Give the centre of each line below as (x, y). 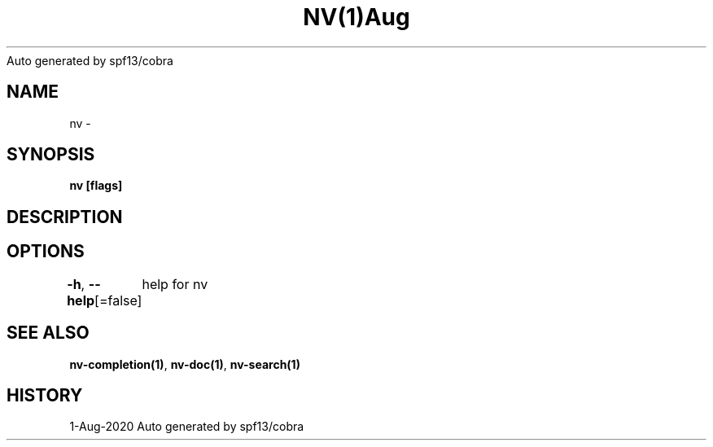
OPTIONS (46, 252)
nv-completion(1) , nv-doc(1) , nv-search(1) (185, 364)
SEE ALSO (48, 333)
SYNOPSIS (51, 155)
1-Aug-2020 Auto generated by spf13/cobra (187, 427)
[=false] (118, 300)
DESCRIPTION (65, 217)
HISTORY (45, 395)
